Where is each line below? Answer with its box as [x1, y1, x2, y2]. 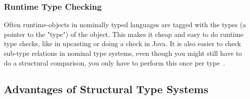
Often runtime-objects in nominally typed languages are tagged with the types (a [4, 19, 246, 30]
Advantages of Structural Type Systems [4, 81, 209, 96]
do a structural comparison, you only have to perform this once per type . [4, 57, 225, 67]
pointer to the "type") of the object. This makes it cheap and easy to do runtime [4, 29, 244, 39]
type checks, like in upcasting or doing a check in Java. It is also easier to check [4, 38, 241, 49]
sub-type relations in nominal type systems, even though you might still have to [4, 48, 242, 58]
